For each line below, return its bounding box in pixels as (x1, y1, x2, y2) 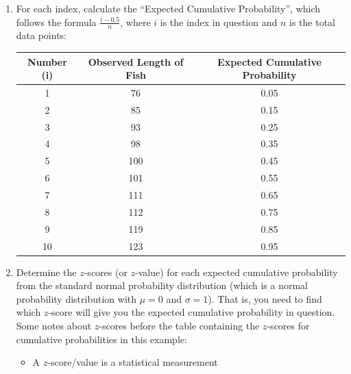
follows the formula (16, 14, 97, 29)
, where (120, 14, 151, 29)
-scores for (267, 319, 310, 333)
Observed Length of (88, 54, 184, 68)
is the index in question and (160, 14, 278, 29)
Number (27, 54, 67, 68)
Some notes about (16, 319, 92, 333)
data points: (16, 28, 67, 42)
